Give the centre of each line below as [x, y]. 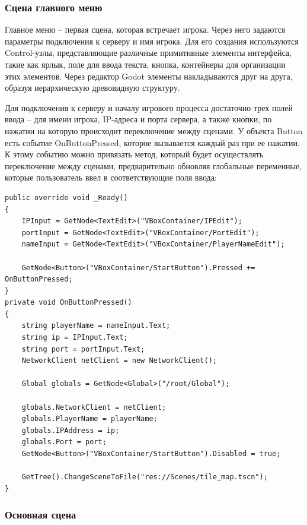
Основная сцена [41, 515]
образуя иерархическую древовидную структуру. [92, 88]
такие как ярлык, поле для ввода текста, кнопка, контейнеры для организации [145, 64]
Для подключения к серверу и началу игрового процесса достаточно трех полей [149, 107]
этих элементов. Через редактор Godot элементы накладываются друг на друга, [149, 76]
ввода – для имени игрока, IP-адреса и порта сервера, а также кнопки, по [138, 119]
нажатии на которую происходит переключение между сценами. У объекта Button [154, 130]
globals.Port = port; [64, 442]
